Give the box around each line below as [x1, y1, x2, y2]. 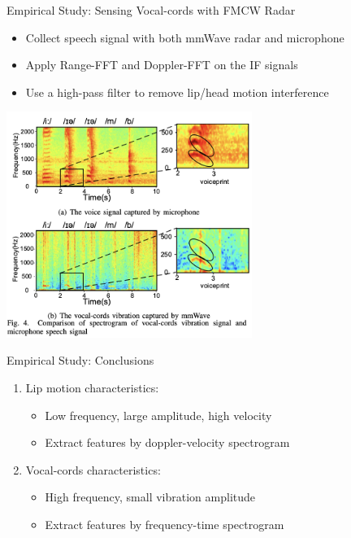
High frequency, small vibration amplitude [45, 488, 256, 505]
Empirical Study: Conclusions [6, 352, 154, 369]
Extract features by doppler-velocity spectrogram [45, 434, 290, 451]
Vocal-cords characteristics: [25, 461, 161, 478]
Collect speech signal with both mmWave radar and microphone [25, 28, 344, 46]
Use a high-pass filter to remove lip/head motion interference [25, 83, 329, 100]
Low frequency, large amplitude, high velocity [45, 406, 272, 423]
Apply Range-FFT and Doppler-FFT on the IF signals [25, 56, 298, 73]
